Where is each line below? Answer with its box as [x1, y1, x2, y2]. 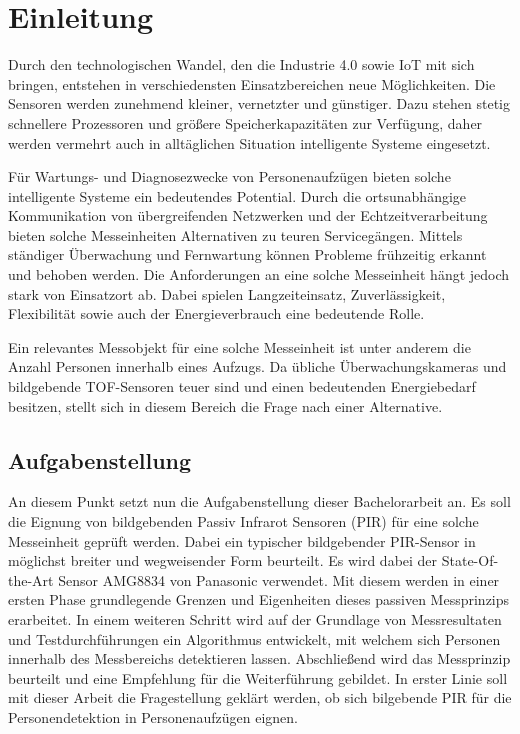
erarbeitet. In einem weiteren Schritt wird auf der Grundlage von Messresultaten [8, 608, 502, 629]
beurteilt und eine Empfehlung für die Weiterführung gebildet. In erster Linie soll [8, 667, 508, 688]
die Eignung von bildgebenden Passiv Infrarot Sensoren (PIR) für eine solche [8, 511, 479, 532]
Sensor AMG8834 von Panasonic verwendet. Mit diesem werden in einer [58, 569, 500, 590]
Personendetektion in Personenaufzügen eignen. [8, 706, 298, 727]
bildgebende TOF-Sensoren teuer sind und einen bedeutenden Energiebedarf [8, 376, 476, 397]
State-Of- [441, 550, 499, 571]
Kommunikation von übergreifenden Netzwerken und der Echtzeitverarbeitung [8, 205, 488, 226]
